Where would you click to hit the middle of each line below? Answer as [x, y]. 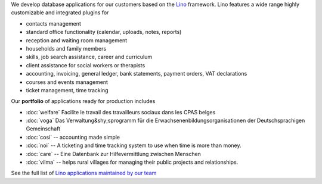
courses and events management [67, 82]
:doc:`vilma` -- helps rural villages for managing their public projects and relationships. [132, 162]
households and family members [66, 48]
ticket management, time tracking [67, 90]
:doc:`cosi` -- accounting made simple [73, 137]
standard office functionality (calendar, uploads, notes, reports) [104, 32]
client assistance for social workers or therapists [86, 65]
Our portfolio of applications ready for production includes [83, 101]
